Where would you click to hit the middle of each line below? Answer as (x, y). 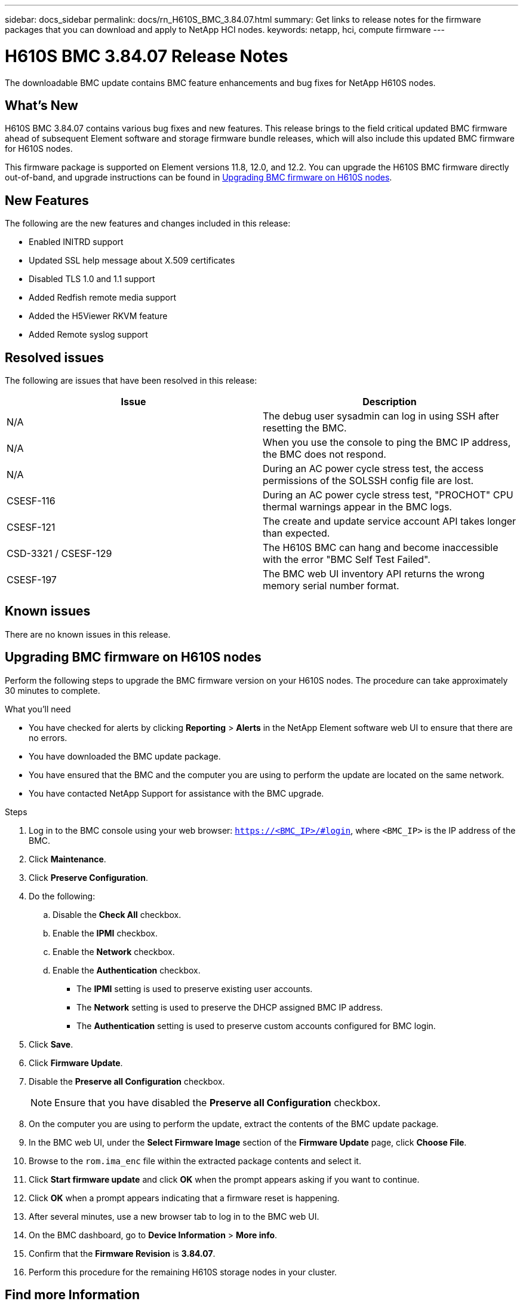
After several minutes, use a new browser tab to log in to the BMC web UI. (174, 1216)
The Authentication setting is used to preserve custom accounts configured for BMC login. (256, 1026)
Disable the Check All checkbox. (117, 914)
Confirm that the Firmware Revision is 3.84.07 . (122, 1253)
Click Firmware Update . (76, 1063)
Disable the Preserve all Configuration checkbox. (127, 1081)
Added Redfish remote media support (103, 298)
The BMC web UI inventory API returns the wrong (374, 574)
